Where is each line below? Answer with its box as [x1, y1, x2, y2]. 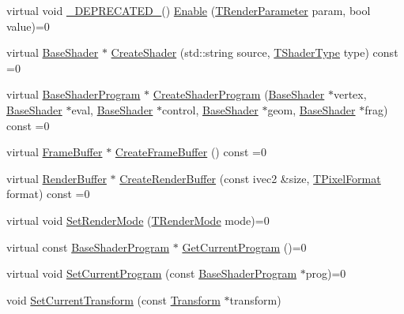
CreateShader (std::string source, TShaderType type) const [111, 44, 398, 61]
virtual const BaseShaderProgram [6, 238, 170, 255]
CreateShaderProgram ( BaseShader [153, 86, 325, 103]
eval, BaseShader [71, 101, 153, 118]
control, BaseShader [162, 101, 259, 118]
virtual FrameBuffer [6, 144, 103, 160]
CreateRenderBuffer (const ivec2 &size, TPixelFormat [119, 170, 381, 186]
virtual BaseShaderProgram [6, 86, 141, 103]
